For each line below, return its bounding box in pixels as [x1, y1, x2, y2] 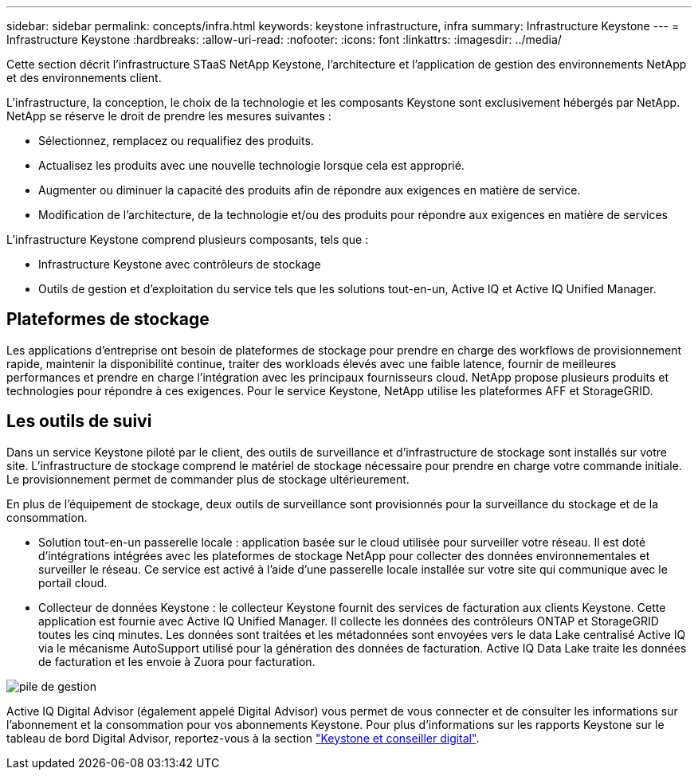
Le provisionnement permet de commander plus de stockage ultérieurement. [6, 472, 410, 486]
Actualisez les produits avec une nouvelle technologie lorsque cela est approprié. [38, 159, 465, 172]
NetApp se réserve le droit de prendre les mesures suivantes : [6, 109, 331, 123]
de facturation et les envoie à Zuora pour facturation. [38, 654, 316, 668]
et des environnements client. [6, 71, 162, 84]
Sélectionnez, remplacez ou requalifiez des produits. [38, 134, 314, 147]
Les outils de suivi [6, 411, 152, 432]
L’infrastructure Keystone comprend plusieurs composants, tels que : [6, 233, 369, 246]
